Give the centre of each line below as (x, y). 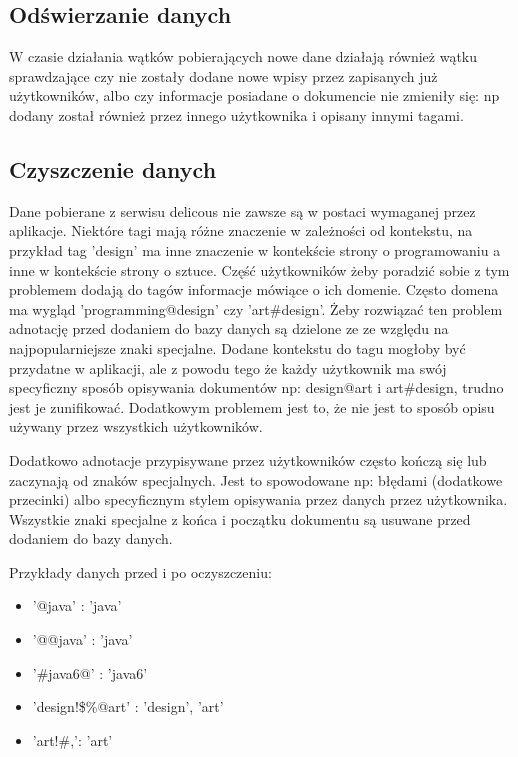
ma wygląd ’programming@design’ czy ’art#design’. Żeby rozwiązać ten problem (256, 308)
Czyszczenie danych (113, 168)
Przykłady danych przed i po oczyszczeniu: (140, 571)
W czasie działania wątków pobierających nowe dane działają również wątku (243, 56)
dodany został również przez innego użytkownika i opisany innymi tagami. (236, 114)
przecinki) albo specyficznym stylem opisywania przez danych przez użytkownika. (258, 499)
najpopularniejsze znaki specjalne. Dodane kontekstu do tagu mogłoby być (237, 347)
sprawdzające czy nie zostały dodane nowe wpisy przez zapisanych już (223, 75)
